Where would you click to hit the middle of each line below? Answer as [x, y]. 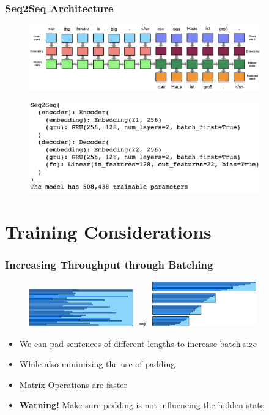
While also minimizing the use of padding [97, 364]
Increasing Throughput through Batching [109, 265]
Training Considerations [108, 231]
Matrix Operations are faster [73, 384]
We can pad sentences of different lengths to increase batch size [138, 343]
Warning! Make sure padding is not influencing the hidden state [142, 405]
